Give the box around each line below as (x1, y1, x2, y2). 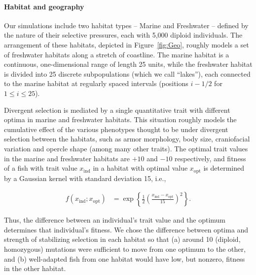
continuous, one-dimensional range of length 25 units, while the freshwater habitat (4, 59, 253, 69)
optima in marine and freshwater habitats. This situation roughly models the (4, 114, 237, 125)
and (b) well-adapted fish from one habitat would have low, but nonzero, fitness (4, 253, 245, 264)
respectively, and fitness (175, 153, 246, 163)
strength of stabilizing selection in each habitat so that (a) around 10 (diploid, (4, 234, 241, 244)
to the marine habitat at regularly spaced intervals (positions (4, 78, 188, 89)
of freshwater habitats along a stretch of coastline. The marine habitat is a (4, 49, 229, 59)
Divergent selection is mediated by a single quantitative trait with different (4, 104, 230, 115)
